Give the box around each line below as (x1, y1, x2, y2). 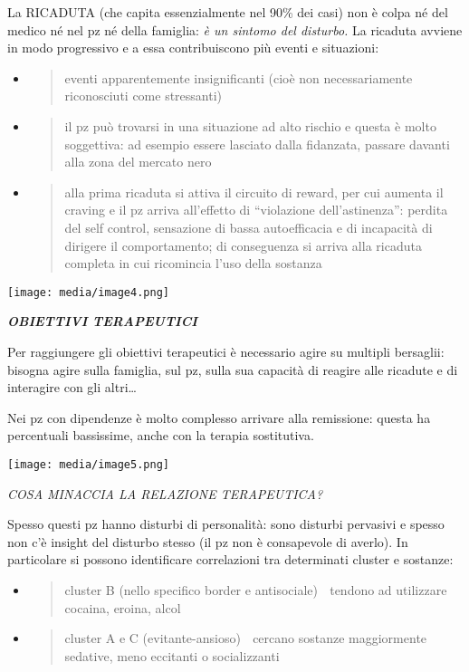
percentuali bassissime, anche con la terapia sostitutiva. (7, 426, 314, 445)
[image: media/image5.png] (7, 457, 169, 471)
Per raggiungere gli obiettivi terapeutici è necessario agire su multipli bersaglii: (7, 341, 445, 360)
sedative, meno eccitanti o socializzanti (64, 646, 280, 665)
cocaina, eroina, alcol (64, 598, 181, 617)
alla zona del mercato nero (64, 152, 212, 171)
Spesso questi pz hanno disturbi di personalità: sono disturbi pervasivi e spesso (7, 514, 445, 533)
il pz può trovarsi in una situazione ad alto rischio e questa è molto (64, 116, 436, 135)
